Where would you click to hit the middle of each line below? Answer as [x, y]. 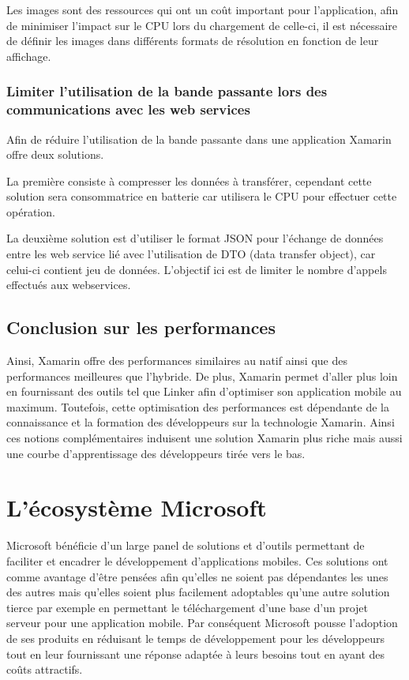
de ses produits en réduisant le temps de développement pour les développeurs [196, 638]
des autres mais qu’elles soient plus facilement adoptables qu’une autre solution [198, 592]
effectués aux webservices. [69, 285]
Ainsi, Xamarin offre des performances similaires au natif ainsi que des [177, 361]
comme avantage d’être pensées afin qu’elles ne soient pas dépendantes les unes [197, 576]
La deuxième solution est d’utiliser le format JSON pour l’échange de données [195, 238]
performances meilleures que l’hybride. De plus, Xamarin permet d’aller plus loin [202, 376]
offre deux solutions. [55, 154]
